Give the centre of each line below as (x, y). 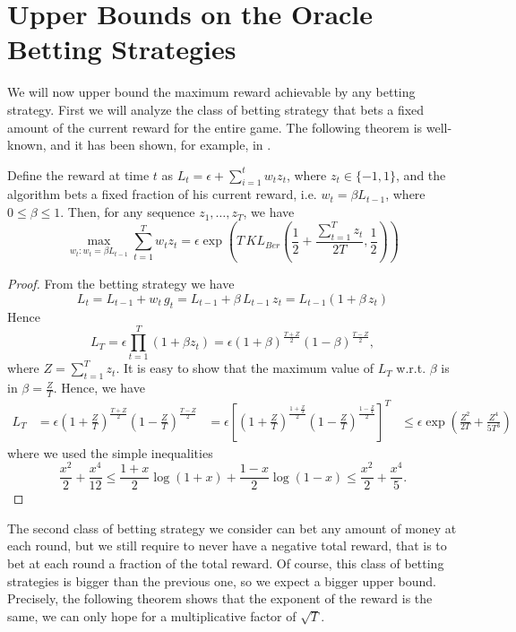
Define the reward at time (78, 174)
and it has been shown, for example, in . (161, 145)
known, (27, 145)
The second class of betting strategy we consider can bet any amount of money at (232, 528)
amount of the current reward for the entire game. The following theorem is (215, 127)
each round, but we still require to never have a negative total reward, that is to (227, 545)
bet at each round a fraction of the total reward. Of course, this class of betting (226, 563)
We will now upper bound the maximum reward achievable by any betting (211, 92)
